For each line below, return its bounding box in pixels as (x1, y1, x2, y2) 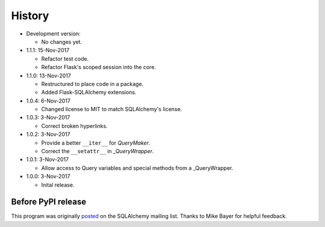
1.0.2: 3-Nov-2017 (26, 131, 70, 138)
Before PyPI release (11, 197, 87, 207)
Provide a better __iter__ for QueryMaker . (41, 139, 150, 147)
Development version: (26, 30, 81, 37)
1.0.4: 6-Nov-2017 (26, 97, 70, 104)
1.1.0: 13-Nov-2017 (26, 72, 72, 79)
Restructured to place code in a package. (41, 80, 144, 87)
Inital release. (41, 181, 75, 189)
